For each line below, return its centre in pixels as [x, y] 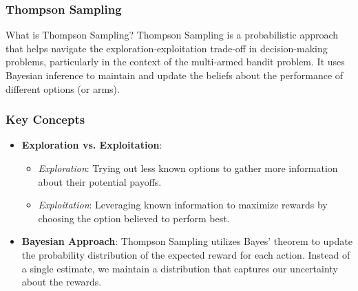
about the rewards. [62, 282]
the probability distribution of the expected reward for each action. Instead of [186, 254]
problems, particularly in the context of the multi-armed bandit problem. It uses [175, 62]
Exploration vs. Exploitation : [92, 145]
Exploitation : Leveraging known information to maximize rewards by [183, 205]
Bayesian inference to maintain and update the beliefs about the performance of [175, 75]
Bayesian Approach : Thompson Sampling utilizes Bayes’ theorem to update [187, 241]
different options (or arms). [63, 88]
